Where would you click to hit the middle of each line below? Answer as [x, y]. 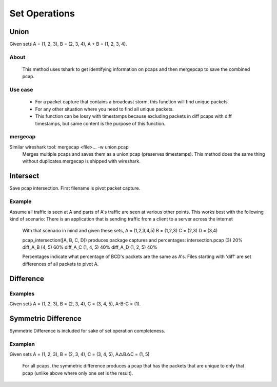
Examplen [22, 344]
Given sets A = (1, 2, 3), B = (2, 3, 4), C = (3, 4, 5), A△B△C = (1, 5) [80, 354]
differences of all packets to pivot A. [61, 264]
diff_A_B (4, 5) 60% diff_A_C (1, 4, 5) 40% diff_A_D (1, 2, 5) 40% [90, 247]
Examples [22, 293]
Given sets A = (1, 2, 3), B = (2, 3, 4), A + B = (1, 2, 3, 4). [68, 44]
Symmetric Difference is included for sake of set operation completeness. [87, 330]
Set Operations [42, 13]
